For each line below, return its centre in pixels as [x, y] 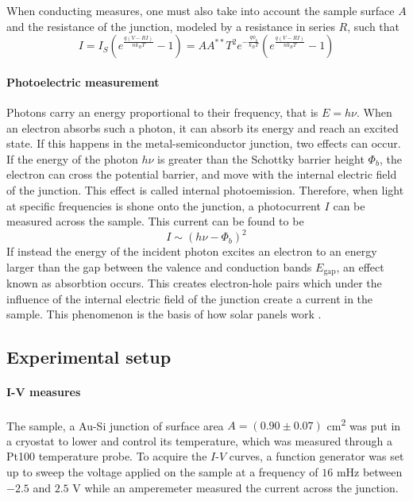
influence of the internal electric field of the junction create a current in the [190, 298]
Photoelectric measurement [83, 81]
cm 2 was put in [364, 424]
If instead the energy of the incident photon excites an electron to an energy [192, 251]
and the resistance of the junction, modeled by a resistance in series [171, 26]
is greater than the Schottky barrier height [261, 158]
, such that [374, 26]
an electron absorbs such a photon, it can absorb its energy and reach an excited [203, 127]
